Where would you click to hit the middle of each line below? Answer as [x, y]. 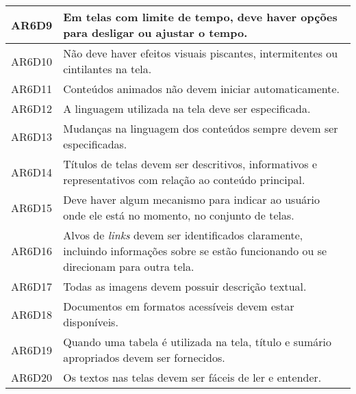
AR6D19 [32, 350]
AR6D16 [32, 251]
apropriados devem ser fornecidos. [144, 357]
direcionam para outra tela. [129, 266]
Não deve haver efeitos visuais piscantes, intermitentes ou [201, 53]
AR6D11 [32, 89]
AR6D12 [32, 108]
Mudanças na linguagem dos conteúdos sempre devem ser [201, 128]
